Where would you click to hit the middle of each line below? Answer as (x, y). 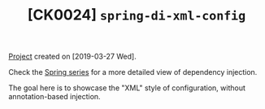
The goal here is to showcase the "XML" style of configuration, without (127, 88)
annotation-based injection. (54, 97)
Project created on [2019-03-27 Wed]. (72, 57)
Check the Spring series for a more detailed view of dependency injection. (133, 72)
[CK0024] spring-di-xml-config (137, 15)
